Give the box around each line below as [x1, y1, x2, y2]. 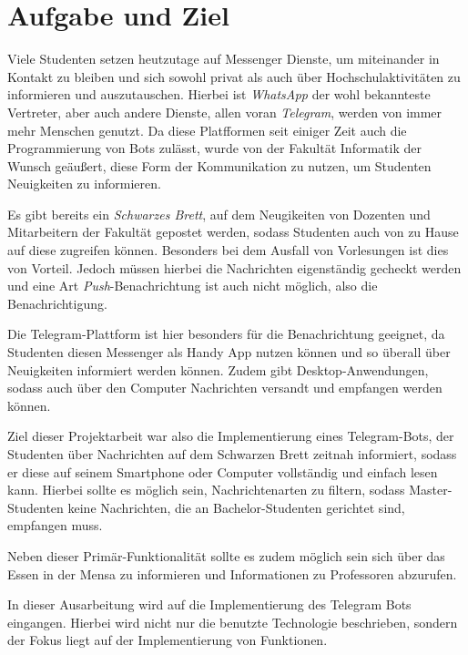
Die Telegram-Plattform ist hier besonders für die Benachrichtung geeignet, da [7, 324, 445, 343]
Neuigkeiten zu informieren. [7, 174, 161, 193]
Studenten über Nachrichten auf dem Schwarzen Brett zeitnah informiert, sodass [7, 445, 457, 463]
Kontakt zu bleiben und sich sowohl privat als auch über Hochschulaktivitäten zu [7, 67, 461, 86]
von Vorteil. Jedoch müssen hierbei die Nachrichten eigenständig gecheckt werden [7, 258, 462, 277]
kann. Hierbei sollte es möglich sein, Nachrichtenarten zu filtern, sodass [7, 480, 405, 499]
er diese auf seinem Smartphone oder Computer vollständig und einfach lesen [7, 462, 438, 481]
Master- [409, 480, 453, 499]
